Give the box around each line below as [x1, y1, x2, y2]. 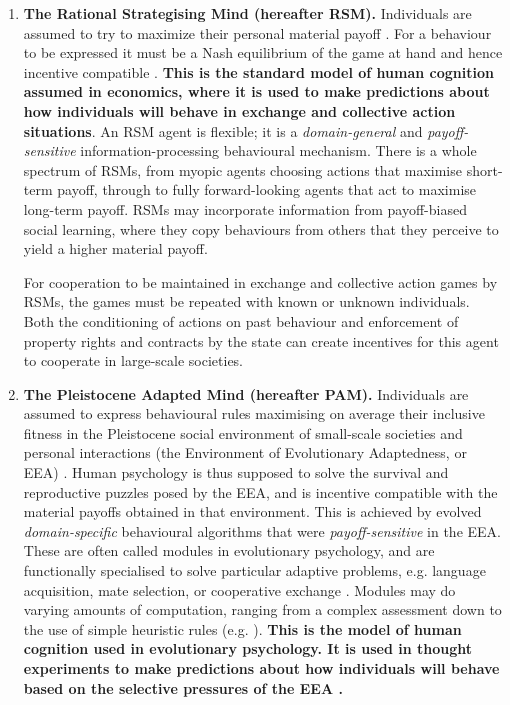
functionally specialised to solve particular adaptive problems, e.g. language [23, 560, 486, 581]
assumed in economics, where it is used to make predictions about [23, 81, 490, 102]
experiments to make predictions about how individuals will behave [23, 658, 500, 678]
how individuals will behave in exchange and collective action [23, 100, 456, 121]
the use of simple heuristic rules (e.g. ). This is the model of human [23, 618, 462, 639]
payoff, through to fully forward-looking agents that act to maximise [57, 179, 477, 200]
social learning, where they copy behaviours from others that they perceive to [23, 218, 499, 239]
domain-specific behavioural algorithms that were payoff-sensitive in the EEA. [23, 520, 501, 541]
